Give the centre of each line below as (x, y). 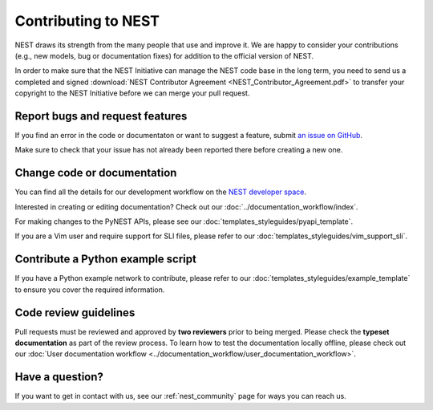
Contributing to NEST (87, 21)
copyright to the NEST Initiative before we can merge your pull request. (132, 93)
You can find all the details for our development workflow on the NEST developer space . (160, 192)
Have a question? (59, 377)
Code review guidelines (75, 313)
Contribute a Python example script (105, 260)
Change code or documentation (96, 173)
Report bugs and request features (101, 116)
